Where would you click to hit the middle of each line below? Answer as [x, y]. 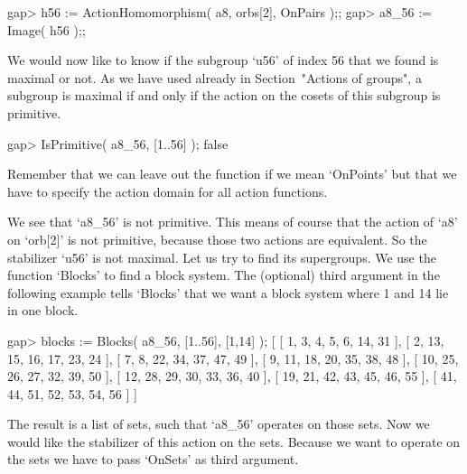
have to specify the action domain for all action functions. [168, 191]
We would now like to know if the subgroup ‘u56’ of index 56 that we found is [223, 60]
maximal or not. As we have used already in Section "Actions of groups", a [215, 77]
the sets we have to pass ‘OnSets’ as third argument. [153, 459]
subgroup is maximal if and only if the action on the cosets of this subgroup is [224, 95]
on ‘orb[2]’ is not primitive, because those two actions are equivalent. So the [217, 239]
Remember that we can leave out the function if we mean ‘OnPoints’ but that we [232, 174]
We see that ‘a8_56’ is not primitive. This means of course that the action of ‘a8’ [233, 222]
